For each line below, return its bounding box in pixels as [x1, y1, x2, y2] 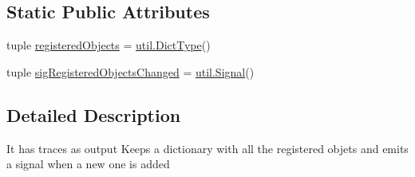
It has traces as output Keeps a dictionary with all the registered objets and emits [6, 140, 409, 156]
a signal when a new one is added [6, 155, 170, 172]
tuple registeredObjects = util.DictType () [6, 37, 211, 53]
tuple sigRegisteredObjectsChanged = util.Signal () [6, 63, 255, 80]
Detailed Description [6, 102, 181, 127]
